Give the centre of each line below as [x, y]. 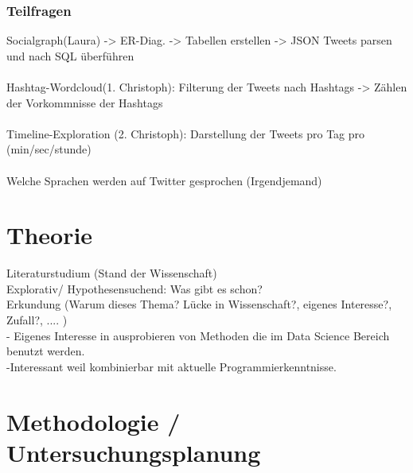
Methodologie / [94, 421]
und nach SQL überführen [70, 55]
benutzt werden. [46, 351]
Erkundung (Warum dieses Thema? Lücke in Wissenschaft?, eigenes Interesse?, [199, 304]
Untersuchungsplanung [134, 452]
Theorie [50, 235]
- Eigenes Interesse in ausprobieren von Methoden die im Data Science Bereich [198, 335]
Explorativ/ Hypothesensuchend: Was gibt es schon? [134, 288]
